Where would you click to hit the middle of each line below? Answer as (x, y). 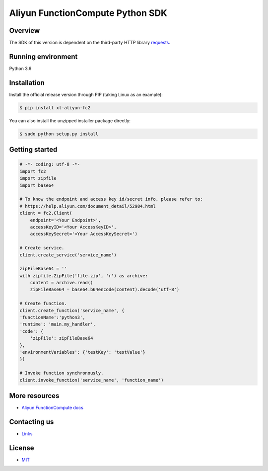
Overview (25, 31)
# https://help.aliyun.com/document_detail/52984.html (88, 206)
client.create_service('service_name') (68, 255)
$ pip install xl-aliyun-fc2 (55, 108)
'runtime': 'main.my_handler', (58, 324)
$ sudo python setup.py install (59, 134)
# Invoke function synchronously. (62, 373)
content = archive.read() (62, 283)
